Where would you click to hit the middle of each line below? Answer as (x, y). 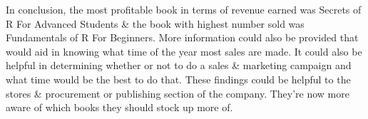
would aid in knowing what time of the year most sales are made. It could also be (184, 51)
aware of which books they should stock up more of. (119, 107)
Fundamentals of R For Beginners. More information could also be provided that (182, 37)
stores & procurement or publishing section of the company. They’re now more (178, 93)
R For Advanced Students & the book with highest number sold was (155, 23)
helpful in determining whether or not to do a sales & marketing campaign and (179, 65)
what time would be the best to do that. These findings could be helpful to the (178, 79)
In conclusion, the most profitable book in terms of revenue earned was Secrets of (184, 9)
